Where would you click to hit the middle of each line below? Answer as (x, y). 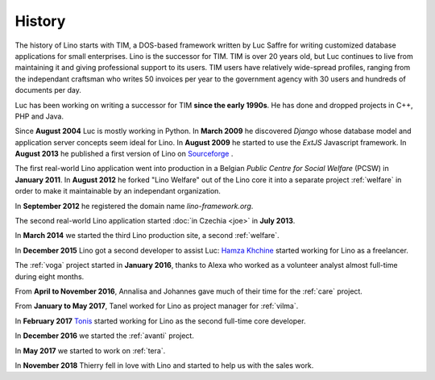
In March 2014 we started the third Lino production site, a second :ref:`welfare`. (147, 236)
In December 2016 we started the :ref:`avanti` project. (105, 336)
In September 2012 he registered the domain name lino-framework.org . (134, 206)
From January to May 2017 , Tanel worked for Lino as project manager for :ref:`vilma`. (157, 306)
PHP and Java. (39, 116)
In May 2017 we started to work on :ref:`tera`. (90, 350)
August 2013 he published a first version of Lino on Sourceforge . (124, 154)
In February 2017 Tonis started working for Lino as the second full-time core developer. (160, 321)
